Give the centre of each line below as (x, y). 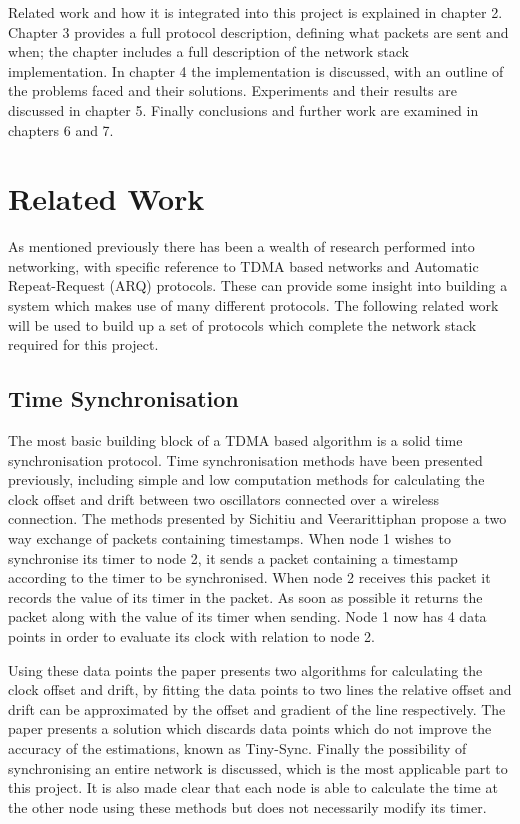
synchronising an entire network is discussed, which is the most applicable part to (258, 767)
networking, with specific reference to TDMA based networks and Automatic (243, 265)
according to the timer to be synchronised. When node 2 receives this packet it (249, 577)
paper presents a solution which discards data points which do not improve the (250, 728)
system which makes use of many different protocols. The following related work (253, 305)
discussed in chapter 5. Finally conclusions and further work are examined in (243, 109)
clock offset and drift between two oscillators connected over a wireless (223, 498)
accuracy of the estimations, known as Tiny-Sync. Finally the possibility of (237, 747)
